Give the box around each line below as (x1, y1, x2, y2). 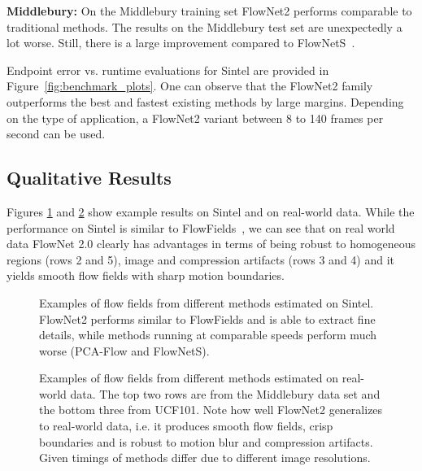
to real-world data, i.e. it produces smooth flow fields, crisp (39, 417, 333, 434)
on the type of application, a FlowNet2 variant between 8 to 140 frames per (7, 109, 384, 126)
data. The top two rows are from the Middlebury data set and (70, 385, 381, 402)
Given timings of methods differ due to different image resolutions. (39, 449, 371, 466)
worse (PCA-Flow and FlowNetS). (39, 342, 210, 359)
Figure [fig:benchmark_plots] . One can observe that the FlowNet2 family (7, 77, 373, 94)
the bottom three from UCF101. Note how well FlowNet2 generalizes (39, 401, 383, 418)
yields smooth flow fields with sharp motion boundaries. (7, 267, 285, 284)
